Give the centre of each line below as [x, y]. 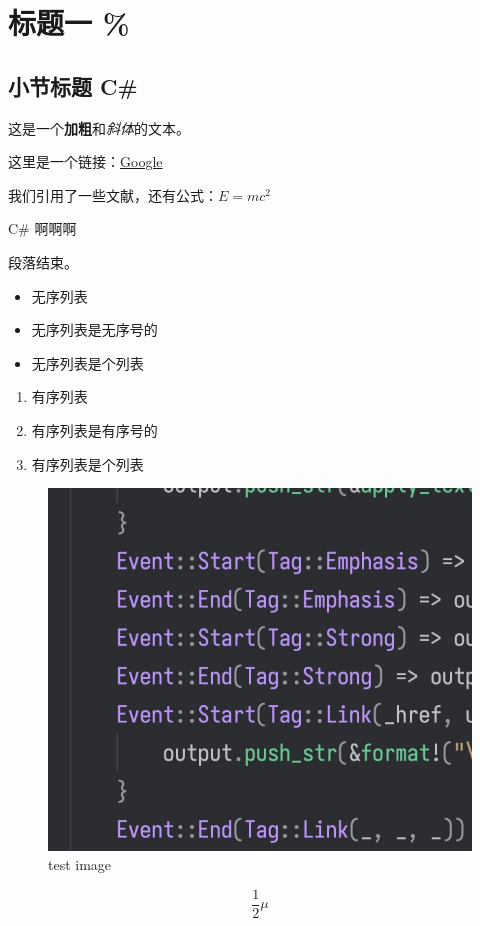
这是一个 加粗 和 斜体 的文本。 [99, 127]
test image [80, 864]
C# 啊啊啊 [42, 228]
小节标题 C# [73, 85]
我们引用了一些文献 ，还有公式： [113, 194]
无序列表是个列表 [87, 362]
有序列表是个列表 [87, 463]
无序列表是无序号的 [94, 329]
